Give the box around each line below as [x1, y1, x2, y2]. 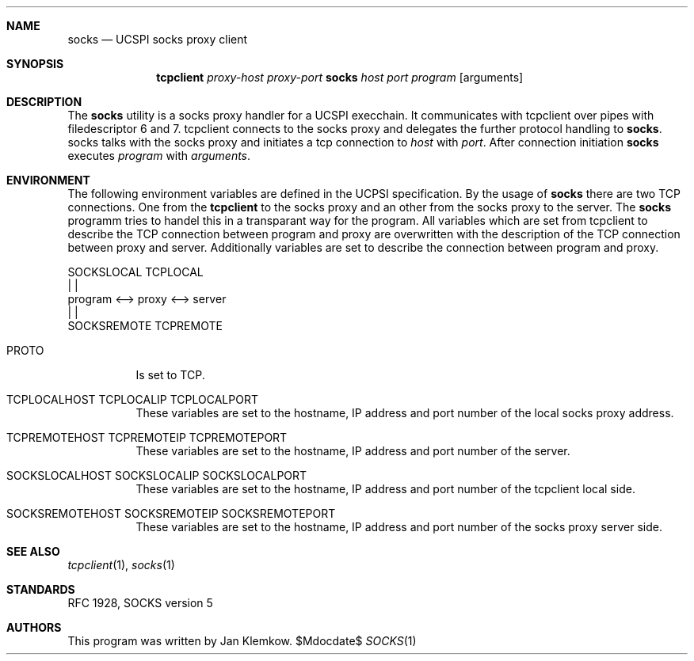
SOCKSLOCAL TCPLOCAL [67, 265, 204, 279]
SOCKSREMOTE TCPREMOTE [67, 319, 223, 332]
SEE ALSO [6, 545, 60, 558]
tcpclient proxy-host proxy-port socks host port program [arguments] [156, 70, 524, 84]
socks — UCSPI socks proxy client [67, 32, 248, 46]
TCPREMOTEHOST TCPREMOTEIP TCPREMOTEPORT [6, 431, 288, 444]
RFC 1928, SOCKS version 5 [67, 596, 213, 610]
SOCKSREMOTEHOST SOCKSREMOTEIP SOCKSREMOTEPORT [6, 507, 336, 520]
